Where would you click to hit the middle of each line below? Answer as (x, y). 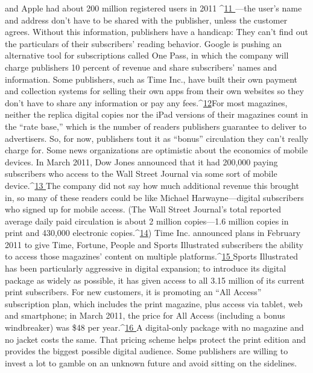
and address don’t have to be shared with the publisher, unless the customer (146, 20)
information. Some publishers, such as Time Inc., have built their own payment (151, 79)
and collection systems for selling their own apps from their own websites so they (154, 91)
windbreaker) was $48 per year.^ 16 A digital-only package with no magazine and (154, 327)
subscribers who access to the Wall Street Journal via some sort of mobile (141, 174)
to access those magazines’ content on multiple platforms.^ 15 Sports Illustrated (151, 256)
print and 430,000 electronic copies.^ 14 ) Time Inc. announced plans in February (153, 233)
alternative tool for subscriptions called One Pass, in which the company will (147, 55)
